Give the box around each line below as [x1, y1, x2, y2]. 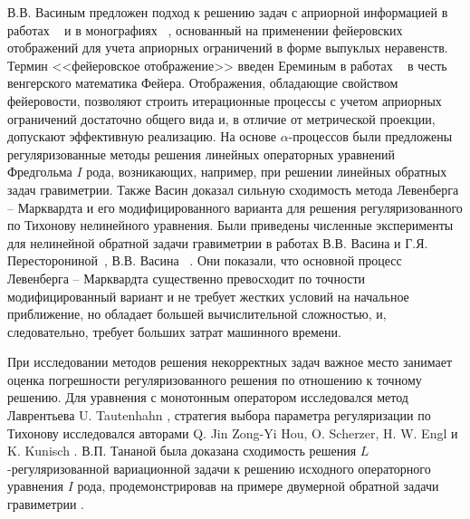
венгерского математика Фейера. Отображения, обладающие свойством [7, 73, 398, 92]
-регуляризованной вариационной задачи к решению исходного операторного [7, 458, 431, 477]
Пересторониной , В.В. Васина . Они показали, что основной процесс [7, 251, 402, 270]
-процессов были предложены [288, 127, 453, 146]
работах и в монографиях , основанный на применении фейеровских [7, 20, 403, 39]
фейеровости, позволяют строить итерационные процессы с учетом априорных [7, 91, 442, 110]
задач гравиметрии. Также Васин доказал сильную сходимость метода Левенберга [7, 179, 459, 198]
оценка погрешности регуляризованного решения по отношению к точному [7, 370, 422, 389]
